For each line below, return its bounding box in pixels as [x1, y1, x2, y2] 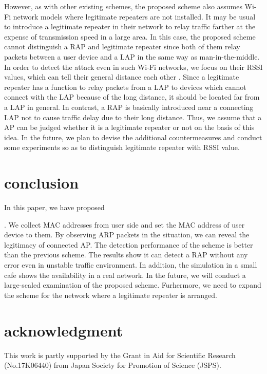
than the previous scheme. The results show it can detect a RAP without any [4, 249, 248, 260]
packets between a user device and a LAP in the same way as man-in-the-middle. [4, 51, 260, 62]
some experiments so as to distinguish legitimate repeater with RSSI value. [4, 142, 240, 153]
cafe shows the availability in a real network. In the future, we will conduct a [4, 269, 246, 280]
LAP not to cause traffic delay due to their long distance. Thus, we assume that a [4, 111, 262, 122]
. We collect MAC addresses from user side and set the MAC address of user [4, 219, 245, 230]
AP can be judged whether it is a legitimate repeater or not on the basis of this [4, 122, 255, 133]
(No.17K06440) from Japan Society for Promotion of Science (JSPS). [4, 360, 221, 370]
